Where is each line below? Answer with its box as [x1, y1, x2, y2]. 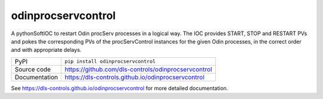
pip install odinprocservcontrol [65, 58, 156, 65]
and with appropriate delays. [11, 47, 82, 54]
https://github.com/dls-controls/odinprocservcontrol [65, 65, 212, 73]
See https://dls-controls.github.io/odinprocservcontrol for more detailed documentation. [11, 84, 228, 92]
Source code [14, 65, 51, 73]
